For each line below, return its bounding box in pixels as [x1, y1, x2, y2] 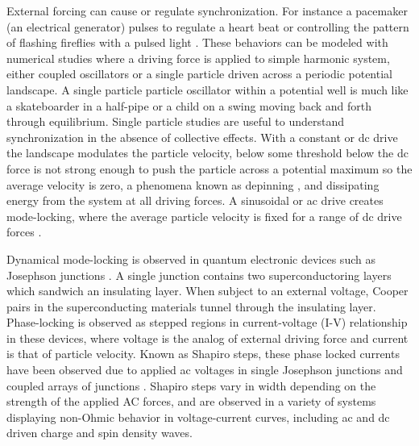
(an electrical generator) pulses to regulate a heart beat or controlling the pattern [6, 18, 409, 35]
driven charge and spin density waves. [6, 424, 193, 441]
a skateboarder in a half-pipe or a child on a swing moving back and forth [6, 97, 372, 114]
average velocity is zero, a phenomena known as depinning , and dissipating [6, 176, 380, 193]
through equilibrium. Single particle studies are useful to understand [6, 113, 345, 130]
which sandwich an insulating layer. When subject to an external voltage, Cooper [6, 282, 409, 299]
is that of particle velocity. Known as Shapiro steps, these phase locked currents [6, 345, 400, 362]
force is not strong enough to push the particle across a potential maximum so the [6, 160, 413, 177]
